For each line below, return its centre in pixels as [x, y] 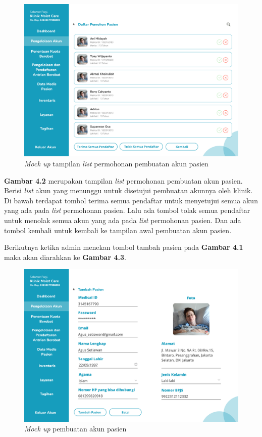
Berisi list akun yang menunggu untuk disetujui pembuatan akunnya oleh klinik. [128, 190]
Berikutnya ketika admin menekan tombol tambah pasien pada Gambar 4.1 [124, 247]
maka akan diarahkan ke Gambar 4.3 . [65, 257]
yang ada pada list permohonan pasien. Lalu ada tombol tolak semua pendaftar [127, 210]
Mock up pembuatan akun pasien [75, 429]
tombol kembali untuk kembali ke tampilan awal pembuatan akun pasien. [118, 230]
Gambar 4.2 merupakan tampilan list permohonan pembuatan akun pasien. [123, 180]
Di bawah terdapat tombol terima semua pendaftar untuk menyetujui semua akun [131, 200]
